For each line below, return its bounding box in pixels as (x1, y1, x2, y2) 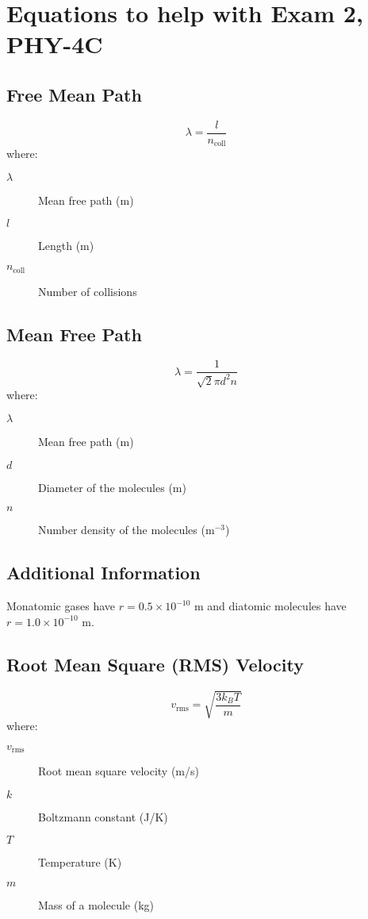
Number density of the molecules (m (38, 521, 215, 538)
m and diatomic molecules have (194, 598, 347, 614)
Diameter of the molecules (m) (38, 479, 186, 495)
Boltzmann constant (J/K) (38, 808, 168, 825)
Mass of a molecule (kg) (38, 896, 154, 913)
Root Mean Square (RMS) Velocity (6, 652, 304, 676)
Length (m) (38, 237, 94, 254)
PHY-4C (6, 28, 103, 60)
